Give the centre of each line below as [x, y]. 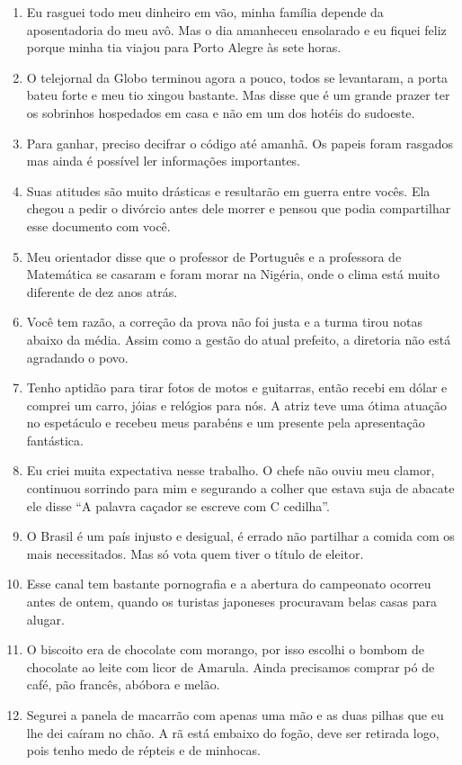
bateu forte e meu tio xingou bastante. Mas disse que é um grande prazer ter [238, 95]
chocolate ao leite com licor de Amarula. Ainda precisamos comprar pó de [231, 666]
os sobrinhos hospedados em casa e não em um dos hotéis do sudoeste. [221, 112]
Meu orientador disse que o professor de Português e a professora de [214, 256]
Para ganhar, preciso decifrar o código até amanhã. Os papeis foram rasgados [240, 143]
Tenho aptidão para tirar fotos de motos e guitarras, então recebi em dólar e [237, 387]
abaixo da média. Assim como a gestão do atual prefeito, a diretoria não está [239, 339]
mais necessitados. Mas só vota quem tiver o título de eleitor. [195, 553]
